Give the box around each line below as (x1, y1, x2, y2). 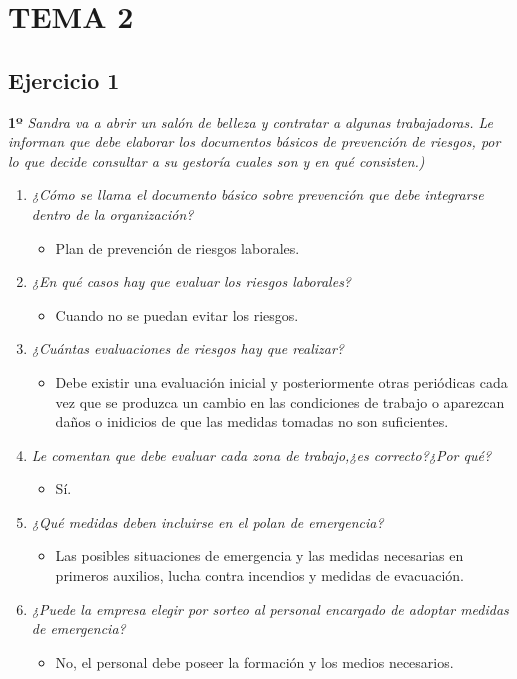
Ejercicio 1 (8, 64, 120, 95)
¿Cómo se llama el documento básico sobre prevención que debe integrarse (31, 184, 484, 205)
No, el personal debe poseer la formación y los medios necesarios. (55, 651, 454, 672)
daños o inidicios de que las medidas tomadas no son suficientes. (55, 411, 449, 432)
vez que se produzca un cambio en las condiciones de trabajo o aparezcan (55, 391, 505, 412)
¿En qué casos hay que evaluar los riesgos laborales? (31, 271, 352, 292)
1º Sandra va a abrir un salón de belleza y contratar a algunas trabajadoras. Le (8, 111, 494, 132)
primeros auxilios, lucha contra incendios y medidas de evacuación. (55, 565, 464, 586)
